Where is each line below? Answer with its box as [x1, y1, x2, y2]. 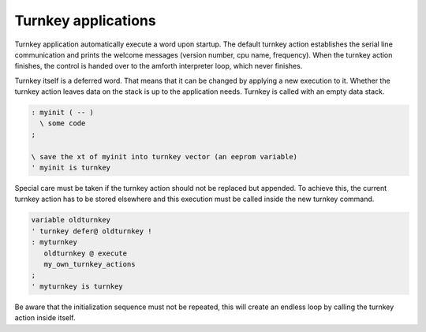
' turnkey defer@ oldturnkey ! [31, 226, 153, 236]
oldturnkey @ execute [43, 248, 128, 258]
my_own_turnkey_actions [43, 259, 136, 268]
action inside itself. [14, 313, 76, 323]
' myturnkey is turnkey [31, 282, 124, 291]
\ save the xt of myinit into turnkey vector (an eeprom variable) [31, 152, 298, 161]
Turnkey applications [14, 12, 157, 29]
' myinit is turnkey [31, 163, 110, 173]
